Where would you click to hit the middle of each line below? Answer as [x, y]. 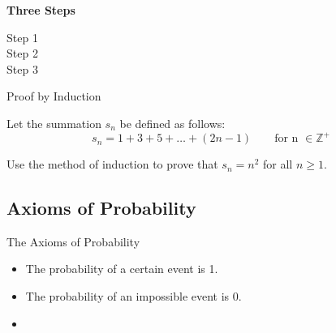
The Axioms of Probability [73, 241]
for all [278, 164]
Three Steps [41, 10]
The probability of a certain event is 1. [122, 269]
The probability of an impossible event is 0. [134, 296]
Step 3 [22, 68]
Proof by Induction [54, 96]
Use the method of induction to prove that [112, 164]
